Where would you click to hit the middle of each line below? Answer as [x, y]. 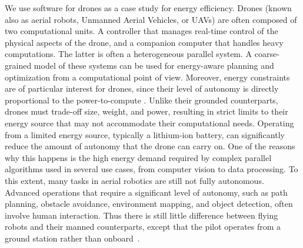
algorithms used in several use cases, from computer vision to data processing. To [151, 169]
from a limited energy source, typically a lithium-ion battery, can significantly [145, 134]
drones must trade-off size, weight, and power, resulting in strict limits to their [146, 111]
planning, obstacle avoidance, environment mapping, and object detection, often [149, 204]
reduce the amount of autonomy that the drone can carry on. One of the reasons [150, 146]
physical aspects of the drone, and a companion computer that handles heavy [144, 42]
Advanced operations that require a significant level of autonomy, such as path [146, 192]
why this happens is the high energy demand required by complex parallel [138, 157]
